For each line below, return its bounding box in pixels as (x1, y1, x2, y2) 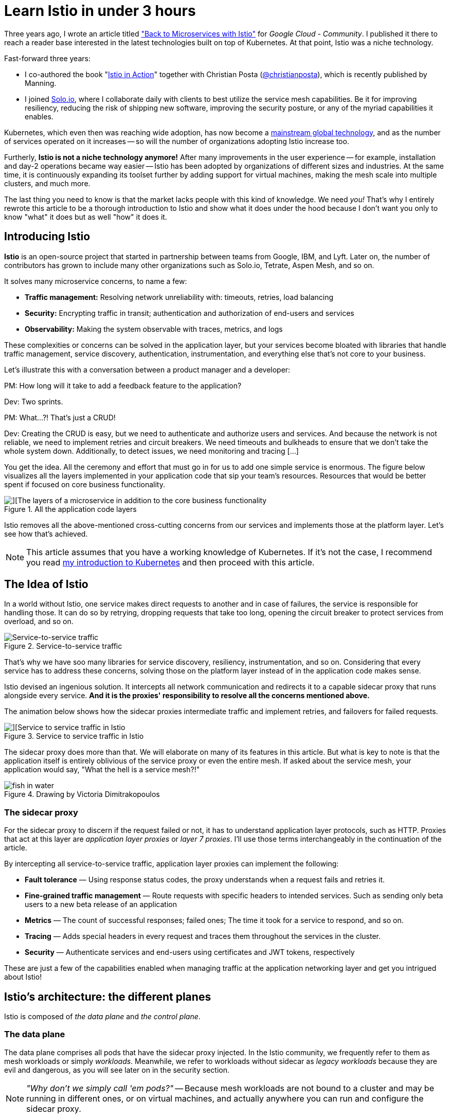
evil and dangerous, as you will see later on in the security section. (4, 1065, 229, 1074)
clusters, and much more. (4, 179, 91, 188)
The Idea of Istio (4, 578, 88, 591)
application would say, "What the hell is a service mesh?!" (4, 765, 200, 774)
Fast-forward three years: (4, 54, 91, 63)
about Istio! (4, 972, 42, 982)
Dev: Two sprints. (4, 397, 63, 406)
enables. (25, 112, 53, 121)
